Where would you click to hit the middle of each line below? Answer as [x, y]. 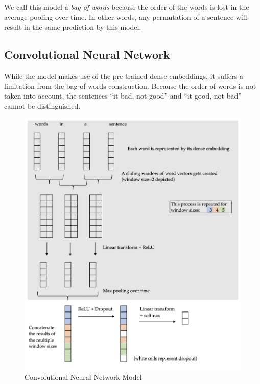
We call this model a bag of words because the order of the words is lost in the [127, 7]
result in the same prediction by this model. [73, 27]
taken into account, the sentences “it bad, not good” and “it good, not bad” [123, 96]
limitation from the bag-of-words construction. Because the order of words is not [130, 86]
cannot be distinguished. [42, 105]
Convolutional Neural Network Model [83, 377]
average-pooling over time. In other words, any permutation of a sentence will [126, 17]
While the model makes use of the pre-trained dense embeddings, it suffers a [124, 75]
